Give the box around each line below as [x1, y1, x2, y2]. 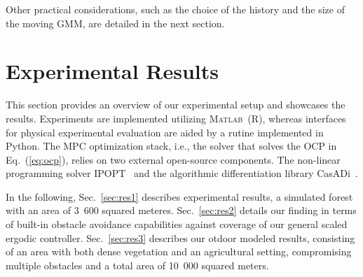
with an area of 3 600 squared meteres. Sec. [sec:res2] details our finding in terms [6, 203, 357, 218]
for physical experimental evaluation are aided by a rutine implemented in [6, 125, 324, 139]
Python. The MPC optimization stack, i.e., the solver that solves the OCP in [6, 138, 337, 153]
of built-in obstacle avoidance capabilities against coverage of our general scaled [6, 217, 348, 232]
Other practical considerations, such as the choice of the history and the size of [6, 2, 345, 16]
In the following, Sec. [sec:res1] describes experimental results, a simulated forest [6, 189, 353, 204]
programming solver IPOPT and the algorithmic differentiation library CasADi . [6, 166, 358, 180]
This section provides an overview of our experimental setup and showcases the [6, 97, 345, 112]
